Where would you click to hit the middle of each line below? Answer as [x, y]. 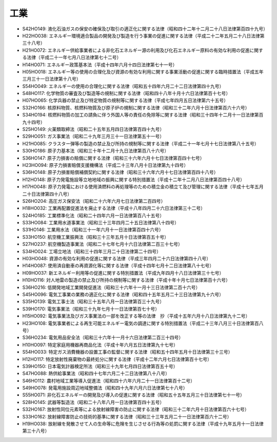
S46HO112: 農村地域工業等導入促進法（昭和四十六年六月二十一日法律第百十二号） [108, 380]
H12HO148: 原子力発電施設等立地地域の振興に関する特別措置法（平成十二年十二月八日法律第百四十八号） [134, 179]
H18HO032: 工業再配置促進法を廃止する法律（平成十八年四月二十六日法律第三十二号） [114, 208]
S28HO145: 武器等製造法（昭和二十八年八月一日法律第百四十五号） [93, 402]
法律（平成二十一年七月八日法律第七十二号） [74, 57]
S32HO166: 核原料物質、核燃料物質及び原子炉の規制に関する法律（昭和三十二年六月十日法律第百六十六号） [136, 107]
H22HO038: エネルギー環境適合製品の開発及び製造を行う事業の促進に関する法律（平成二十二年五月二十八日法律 [141, 35]
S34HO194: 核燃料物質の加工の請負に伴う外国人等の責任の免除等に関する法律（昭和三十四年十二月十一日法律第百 [143, 115]
